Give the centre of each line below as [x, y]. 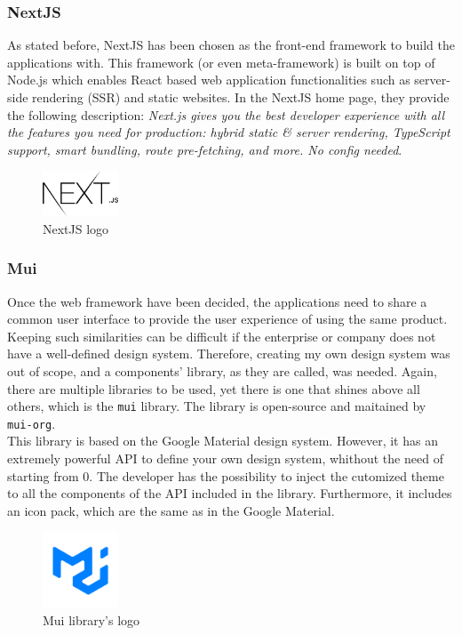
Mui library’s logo [92, 619]
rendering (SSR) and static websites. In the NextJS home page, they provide [241, 97]
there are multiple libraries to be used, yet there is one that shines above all [214, 388]
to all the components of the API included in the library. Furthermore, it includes [230, 493]
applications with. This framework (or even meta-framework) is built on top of [221, 62]
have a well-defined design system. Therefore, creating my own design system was [229, 354]
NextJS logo [76, 228]
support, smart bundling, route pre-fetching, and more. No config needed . [205, 149]
